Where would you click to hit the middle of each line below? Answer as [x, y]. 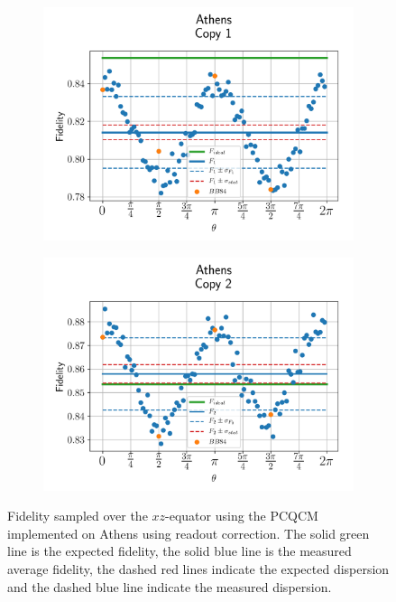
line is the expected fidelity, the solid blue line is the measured [180, 551]
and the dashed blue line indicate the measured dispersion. [170, 586]
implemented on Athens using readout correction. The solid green [189, 533]
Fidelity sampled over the [78, 516]
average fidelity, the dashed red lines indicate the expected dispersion [198, 568]
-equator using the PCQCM [242, 516]
